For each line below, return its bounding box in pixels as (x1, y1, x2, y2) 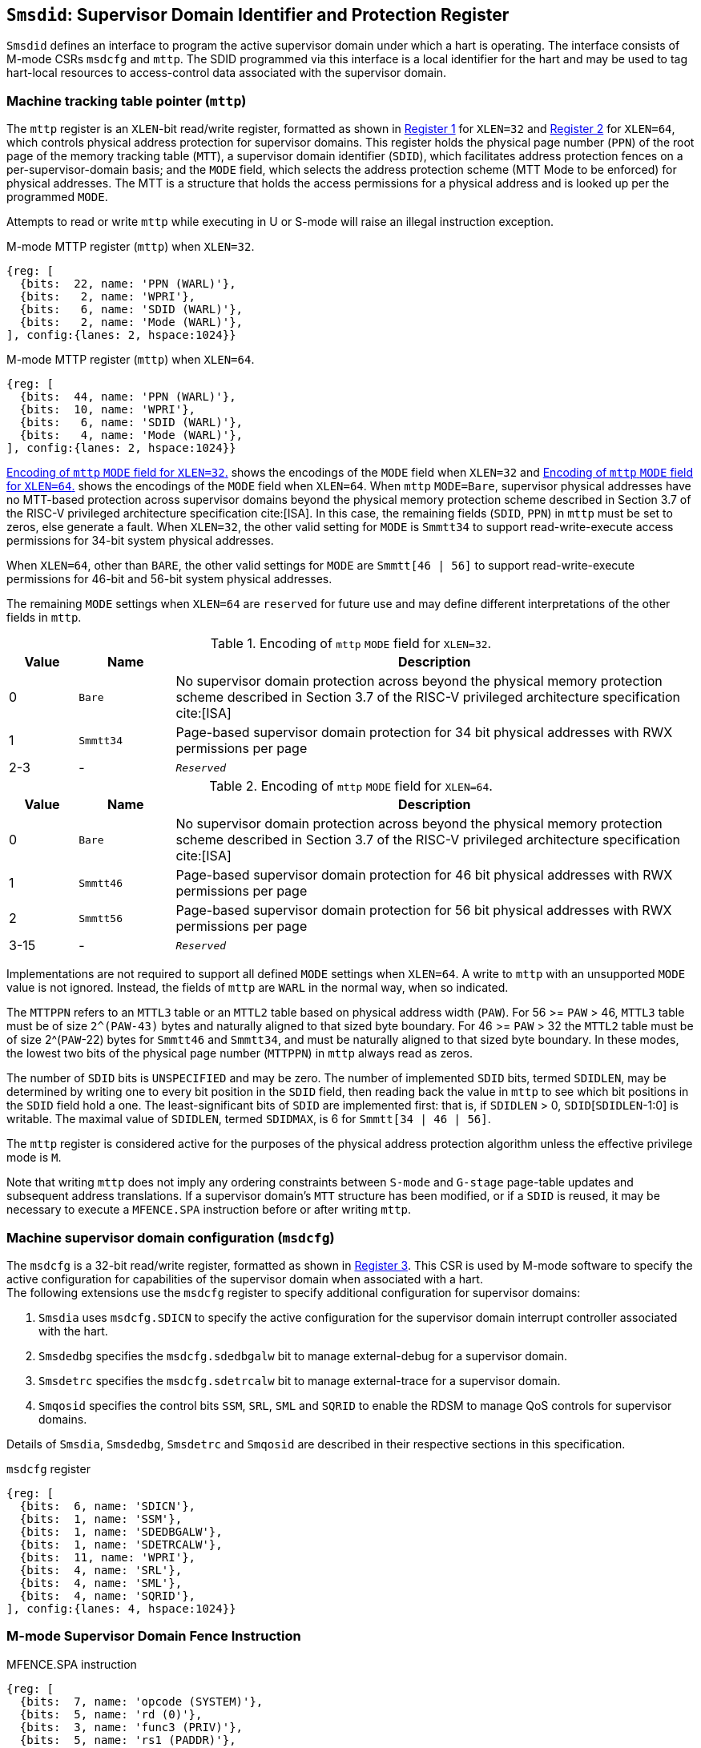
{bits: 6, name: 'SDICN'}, (19, 1499, 196, 1512)
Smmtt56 (79, 912, 123, 924)
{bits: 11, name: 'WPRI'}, (19, 1550, 196, 1564)
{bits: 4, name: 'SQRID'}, (19, 1589, 196, 1602)
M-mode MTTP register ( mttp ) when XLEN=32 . (6, 240, 255, 254)
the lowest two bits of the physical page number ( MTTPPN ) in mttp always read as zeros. (6, 1046, 473, 1061)
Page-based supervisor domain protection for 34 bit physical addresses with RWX (175, 724, 673, 741)
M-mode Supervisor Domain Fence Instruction (6, 1628, 301, 1645)
